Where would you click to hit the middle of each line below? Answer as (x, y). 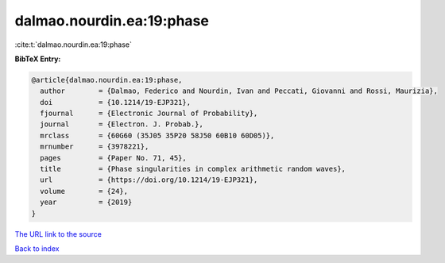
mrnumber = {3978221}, (95, 147)
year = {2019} (86, 202)
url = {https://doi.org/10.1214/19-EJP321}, (149, 180)
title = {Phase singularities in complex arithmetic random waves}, (193, 169)
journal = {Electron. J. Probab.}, (122, 124)
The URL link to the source (58, 234)
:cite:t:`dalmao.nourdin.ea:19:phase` (74, 44)
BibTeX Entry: (38, 59)
